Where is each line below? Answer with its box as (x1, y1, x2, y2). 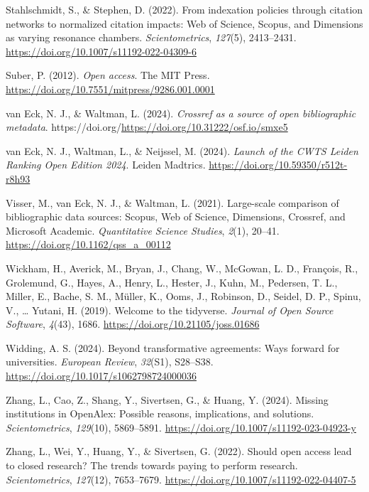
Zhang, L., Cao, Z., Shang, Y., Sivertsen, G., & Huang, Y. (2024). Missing (6, 392, 329, 407)
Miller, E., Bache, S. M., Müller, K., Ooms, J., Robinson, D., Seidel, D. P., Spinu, (6, 289, 361, 304)
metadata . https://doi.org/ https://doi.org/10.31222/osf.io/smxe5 (6, 119, 288, 134)
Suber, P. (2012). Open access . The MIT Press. (6, 68, 210, 82)
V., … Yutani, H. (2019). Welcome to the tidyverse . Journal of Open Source (6, 302, 334, 317)
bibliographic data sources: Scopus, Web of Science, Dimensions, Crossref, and (6, 209, 346, 224)
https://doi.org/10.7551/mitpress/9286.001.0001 (6, 81, 215, 96)
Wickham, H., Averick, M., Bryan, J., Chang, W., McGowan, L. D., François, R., (6, 260, 358, 275)
